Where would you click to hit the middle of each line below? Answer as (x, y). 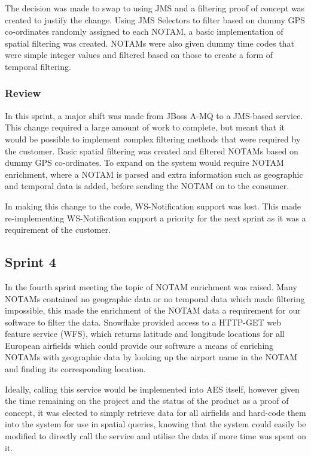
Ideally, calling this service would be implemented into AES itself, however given (152, 389)
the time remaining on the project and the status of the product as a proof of (147, 401)
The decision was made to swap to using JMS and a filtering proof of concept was (155, 8)
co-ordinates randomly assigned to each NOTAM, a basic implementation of (144, 31)
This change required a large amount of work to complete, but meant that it (145, 127)
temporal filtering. (38, 66)
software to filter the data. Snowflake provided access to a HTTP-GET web (143, 322)
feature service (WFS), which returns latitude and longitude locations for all (145, 334)
